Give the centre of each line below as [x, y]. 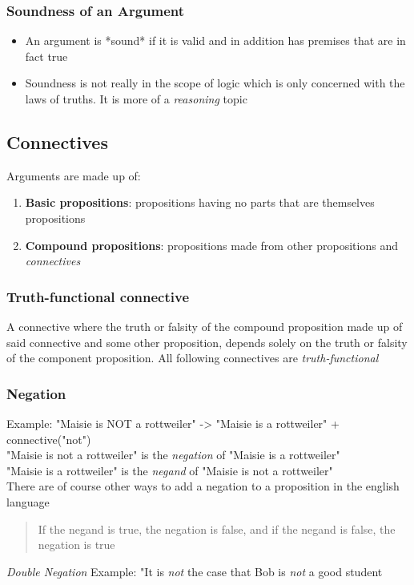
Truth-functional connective [98, 296]
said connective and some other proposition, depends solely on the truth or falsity [207, 342]
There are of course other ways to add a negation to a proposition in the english [203, 486]
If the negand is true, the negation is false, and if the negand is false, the [217, 529]
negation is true [76, 545]
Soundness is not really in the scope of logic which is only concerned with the [215, 83]
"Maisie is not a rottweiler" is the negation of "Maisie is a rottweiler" [173, 455]
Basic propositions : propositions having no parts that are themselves [200, 202]
